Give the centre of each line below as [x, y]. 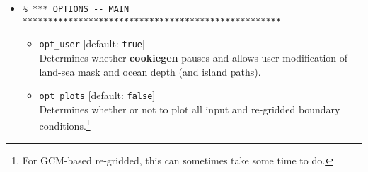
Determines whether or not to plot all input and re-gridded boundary [190, 109]
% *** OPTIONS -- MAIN [76, 9]
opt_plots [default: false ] [97, 95]
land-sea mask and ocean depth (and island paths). [150, 71]
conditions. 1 [65, 125]
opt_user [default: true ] [92, 44]
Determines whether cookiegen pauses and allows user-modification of [194, 57]
